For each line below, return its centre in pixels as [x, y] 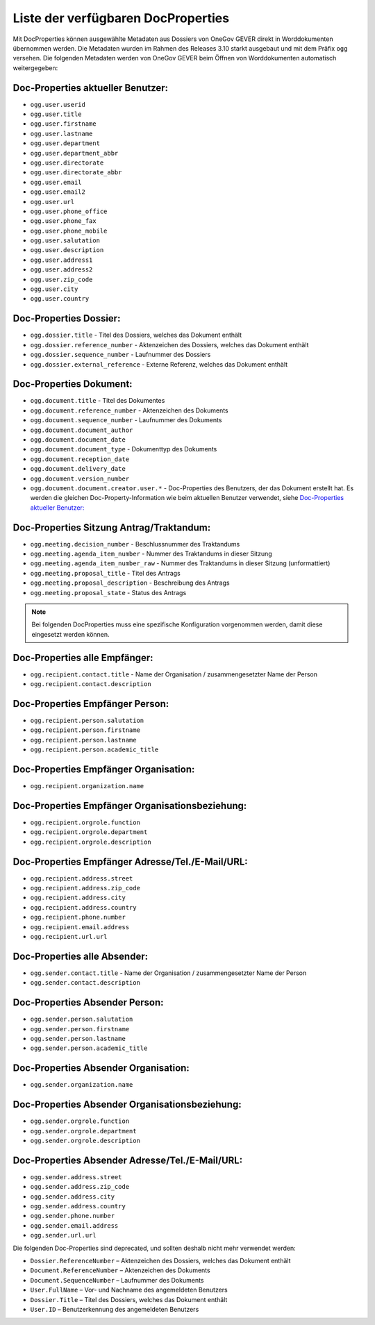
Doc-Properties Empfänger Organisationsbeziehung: [130, 806]
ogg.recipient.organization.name [87, 786]
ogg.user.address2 [61, 270]
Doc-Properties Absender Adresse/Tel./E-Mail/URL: [128, 1160]
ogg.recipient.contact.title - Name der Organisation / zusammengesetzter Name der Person [174, 674]
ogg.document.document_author [82, 430]
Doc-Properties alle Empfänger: [83, 657]
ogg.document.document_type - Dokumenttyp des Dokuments [124, 449]
